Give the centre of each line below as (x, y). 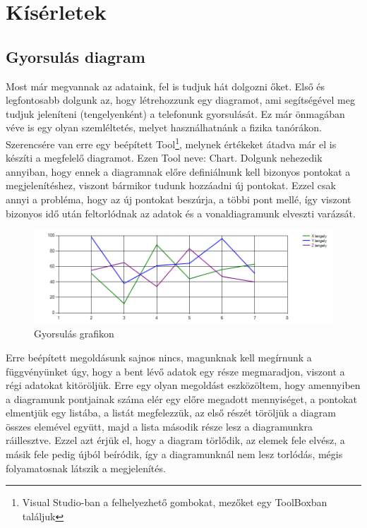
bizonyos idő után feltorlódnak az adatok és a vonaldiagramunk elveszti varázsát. (181, 213)
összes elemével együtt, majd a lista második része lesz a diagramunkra (159, 426)
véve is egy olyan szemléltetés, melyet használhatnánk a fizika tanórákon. (164, 127)
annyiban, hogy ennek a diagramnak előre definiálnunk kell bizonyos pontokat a (178, 171)
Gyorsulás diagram (76, 56)
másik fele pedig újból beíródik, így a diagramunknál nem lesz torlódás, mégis (174, 454)
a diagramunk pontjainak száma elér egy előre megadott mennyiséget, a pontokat (182, 398)
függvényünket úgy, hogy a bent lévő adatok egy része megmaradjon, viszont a (175, 371)
